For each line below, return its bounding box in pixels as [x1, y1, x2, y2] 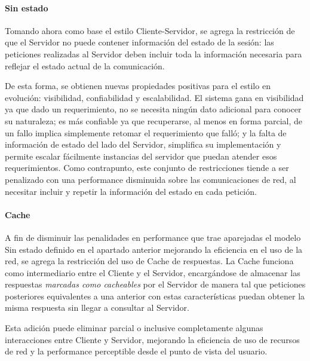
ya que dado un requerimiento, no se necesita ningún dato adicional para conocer [5, 103, 302, 115]
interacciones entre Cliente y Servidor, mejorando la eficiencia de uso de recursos [5, 333, 300, 345]
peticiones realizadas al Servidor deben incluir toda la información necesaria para [5, 47, 302, 60]
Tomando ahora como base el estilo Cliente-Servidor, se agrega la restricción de [5, 24, 295, 36]
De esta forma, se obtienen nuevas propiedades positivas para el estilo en [5, 79, 271, 92]
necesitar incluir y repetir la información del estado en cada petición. [5, 185, 257, 197]
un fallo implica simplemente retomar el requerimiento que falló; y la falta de [5, 126, 287, 139]
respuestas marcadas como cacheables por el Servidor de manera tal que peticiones [5, 278, 306, 290]
